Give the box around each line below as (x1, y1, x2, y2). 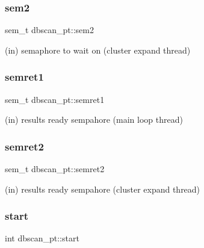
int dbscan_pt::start (5, 232, 79, 244)
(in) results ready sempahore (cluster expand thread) (5, 182, 200, 195)
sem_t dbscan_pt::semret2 (5, 163, 105, 175)
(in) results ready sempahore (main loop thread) (5, 113, 183, 126)
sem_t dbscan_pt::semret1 (5, 93, 105, 105)
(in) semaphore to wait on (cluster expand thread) (5, 43, 191, 56)
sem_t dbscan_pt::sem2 (5, 23, 94, 36)
